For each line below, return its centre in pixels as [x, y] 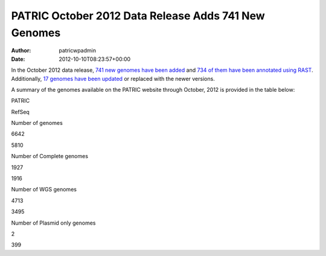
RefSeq [20, 112]
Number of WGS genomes [44, 190]
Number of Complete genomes [50, 156]
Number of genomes [37, 123]
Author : [21, 51]
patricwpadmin [78, 51]
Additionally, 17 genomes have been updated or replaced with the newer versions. [113, 78]
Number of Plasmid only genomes [53, 223]
